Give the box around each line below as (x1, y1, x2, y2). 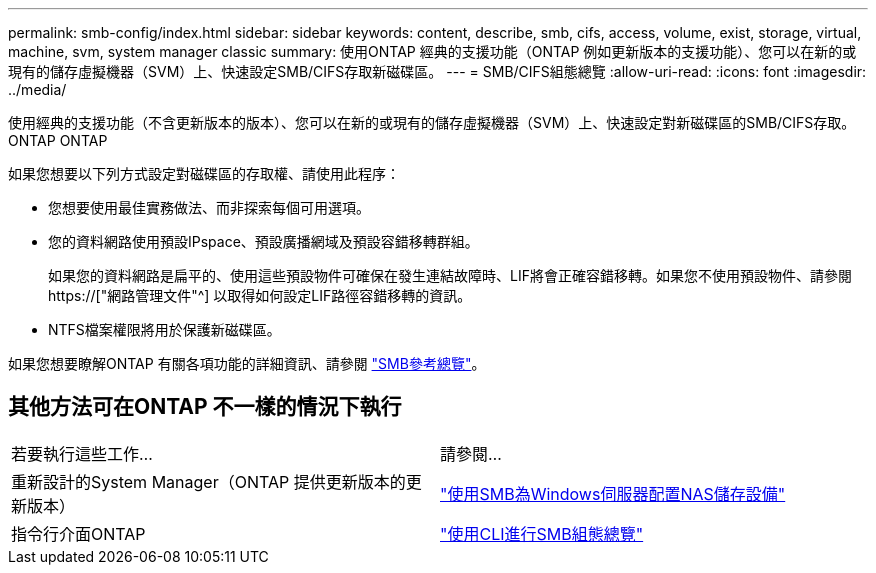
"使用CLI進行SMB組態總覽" (440, 523, 644, 544)
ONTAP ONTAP (8, 132, 108, 149)
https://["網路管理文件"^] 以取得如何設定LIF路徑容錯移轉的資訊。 (48, 287, 472, 304)
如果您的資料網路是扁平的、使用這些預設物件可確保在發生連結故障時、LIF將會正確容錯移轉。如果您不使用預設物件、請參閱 (48, 267, 852, 284)
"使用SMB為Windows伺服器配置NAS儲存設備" (440, 483, 786, 504)
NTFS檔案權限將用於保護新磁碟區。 (48, 321, 281, 338)
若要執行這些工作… (11, 443, 153, 464)
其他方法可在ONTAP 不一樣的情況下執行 (8, 394, 402, 420)
